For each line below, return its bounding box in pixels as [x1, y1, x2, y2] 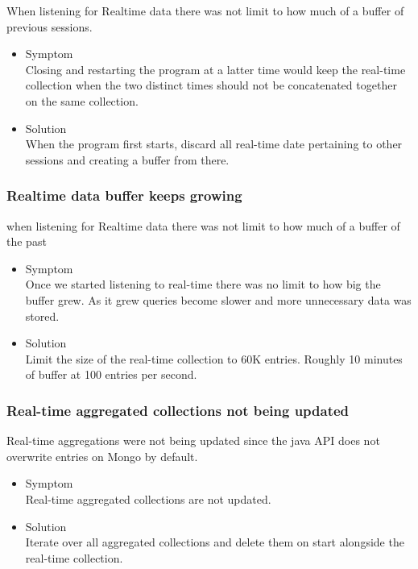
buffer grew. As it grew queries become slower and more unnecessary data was [25, 291, 412, 308]
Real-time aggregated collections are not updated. [25, 490, 271, 507]
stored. [25, 307, 60, 324]
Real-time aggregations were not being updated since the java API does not [6, 432, 380, 449]
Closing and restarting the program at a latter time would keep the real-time [25, 60, 406, 77]
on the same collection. [25, 92, 139, 109]
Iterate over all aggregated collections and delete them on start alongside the [25, 534, 404, 550]
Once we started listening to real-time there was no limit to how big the [25, 276, 381, 293]
